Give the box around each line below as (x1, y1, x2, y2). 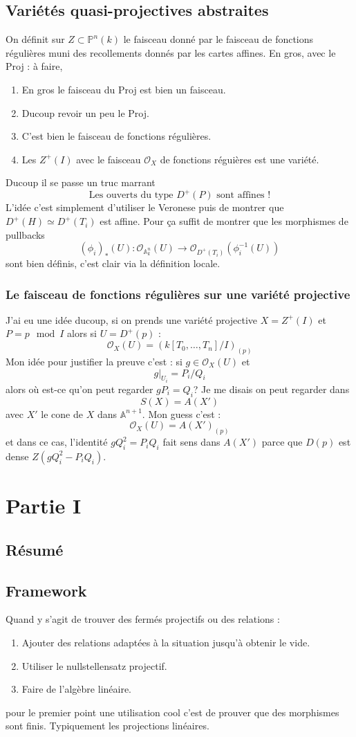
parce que (261, 435, 303, 449)
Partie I (6, 491, 82, 520)
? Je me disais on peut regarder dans (193, 381, 350, 396)
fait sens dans (162, 435, 221, 449)
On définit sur (6, 32, 65, 46)
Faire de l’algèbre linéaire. (21, 682, 132, 696)
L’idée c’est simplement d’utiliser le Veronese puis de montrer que (6, 200, 284, 215)
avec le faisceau (76, 152, 141, 166)
